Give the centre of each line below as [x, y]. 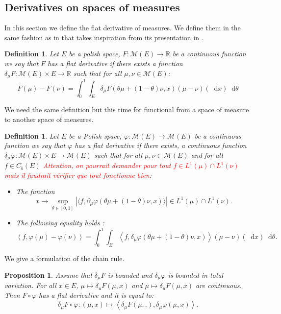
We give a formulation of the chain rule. [64, 258]
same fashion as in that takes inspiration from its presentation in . [104, 37]
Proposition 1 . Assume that [48, 275]
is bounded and [130, 275]
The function [35, 191]
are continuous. [219, 285]
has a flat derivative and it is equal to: [96, 295]
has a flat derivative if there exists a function [115, 63]
